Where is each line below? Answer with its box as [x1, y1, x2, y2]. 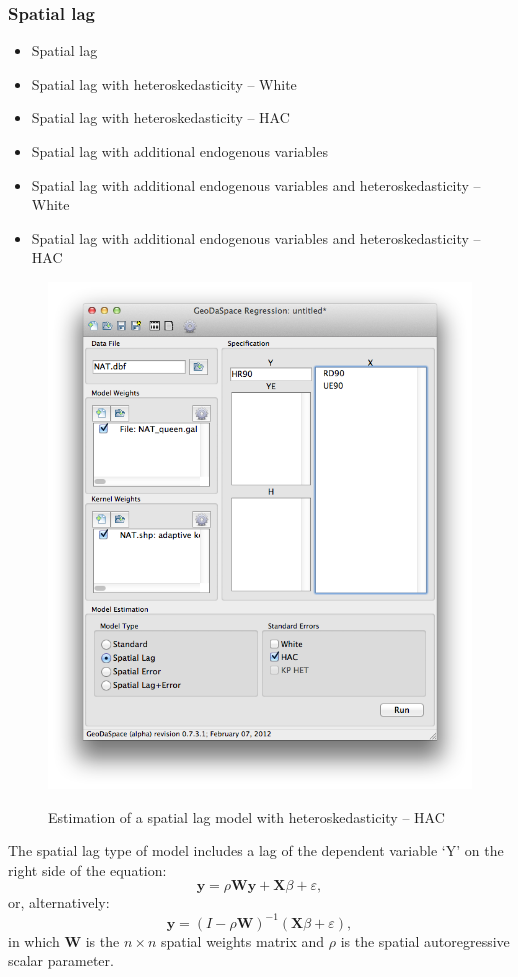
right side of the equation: [8, 859, 167, 880]
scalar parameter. [8, 950, 114, 971]
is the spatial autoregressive [340, 930, 510, 951]
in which [8, 930, 60, 951]
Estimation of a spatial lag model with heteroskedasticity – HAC [48, 806, 445, 827]
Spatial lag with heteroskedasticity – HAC [31, 107, 290, 128]
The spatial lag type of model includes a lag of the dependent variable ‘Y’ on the [8, 840, 504, 861]
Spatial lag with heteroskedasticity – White [31, 73, 297, 94]
